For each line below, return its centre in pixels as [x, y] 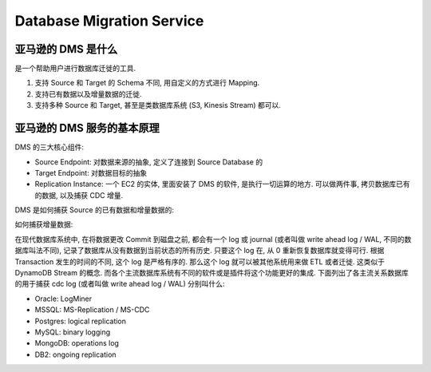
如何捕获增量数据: [44, 224]
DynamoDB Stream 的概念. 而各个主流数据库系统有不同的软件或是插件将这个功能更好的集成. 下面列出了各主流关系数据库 [212, 273]
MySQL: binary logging [73, 332]
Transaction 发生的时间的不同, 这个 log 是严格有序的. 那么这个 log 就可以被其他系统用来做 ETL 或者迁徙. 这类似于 [200, 261]
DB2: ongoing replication [75, 354]
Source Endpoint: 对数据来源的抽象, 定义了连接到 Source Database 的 [149, 162]
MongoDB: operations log [77, 343]
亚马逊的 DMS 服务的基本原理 [87, 128]
